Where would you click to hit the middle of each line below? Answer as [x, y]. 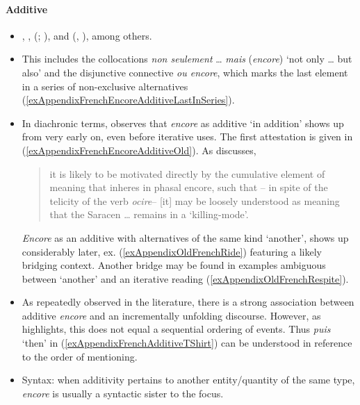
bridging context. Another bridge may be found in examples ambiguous [174, 265]
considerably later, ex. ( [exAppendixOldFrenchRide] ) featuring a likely [172, 251]
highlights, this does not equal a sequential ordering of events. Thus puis [176, 329]
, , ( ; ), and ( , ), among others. [87, 35]
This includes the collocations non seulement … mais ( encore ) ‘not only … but [187, 59]
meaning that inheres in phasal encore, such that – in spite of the [189, 187]
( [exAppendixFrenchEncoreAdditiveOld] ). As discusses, [139, 150]
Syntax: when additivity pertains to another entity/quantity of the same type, [188, 380]
